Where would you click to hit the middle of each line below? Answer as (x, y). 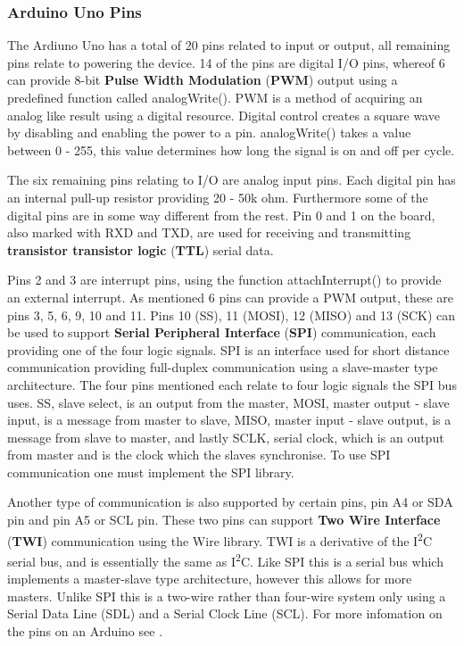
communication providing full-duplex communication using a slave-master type (223, 367)
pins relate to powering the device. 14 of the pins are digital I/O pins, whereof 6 (226, 62)
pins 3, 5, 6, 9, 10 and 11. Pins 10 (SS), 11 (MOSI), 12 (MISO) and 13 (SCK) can (232, 315)
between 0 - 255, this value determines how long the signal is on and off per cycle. (231, 149)
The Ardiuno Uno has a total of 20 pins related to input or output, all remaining (229, 45)
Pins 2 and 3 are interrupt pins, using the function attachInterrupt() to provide (224, 280)
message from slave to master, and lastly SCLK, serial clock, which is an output (226, 437)
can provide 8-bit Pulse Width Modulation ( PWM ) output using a (203, 80)
